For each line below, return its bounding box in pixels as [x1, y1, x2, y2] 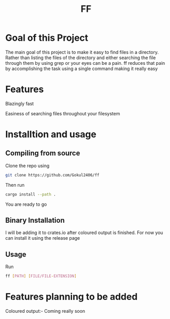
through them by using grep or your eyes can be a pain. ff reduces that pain [5, 60, 165, 66]
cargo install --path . [5, 191, 56, 197]
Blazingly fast [5, 100, 34, 107]
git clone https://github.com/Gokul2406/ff [5, 172, 100, 178]
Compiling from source [5, 149, 80, 157]
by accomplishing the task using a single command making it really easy [5, 65, 158, 72]
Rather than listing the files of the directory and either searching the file [5, 55, 156, 61]
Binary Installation [5, 216, 65, 225]
